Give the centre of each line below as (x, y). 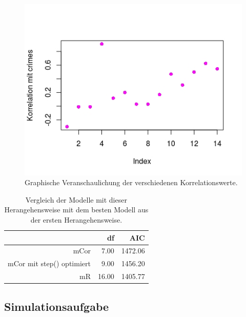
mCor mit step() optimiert (49, 263)
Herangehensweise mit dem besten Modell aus (76, 210)
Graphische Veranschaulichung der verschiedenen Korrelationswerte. (131, 182)
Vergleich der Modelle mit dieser (76, 199)
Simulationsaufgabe (57, 306)
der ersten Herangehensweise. (76, 219)
